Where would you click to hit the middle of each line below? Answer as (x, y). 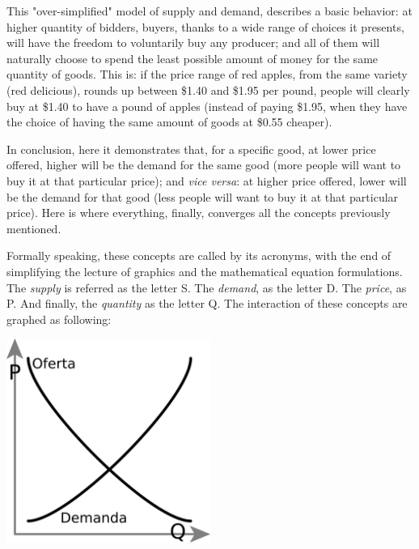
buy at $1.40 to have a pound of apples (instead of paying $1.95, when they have (207, 106)
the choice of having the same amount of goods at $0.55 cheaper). (169, 122)
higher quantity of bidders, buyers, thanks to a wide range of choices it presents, (205, 26)
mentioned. (34, 228)
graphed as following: (59, 319)
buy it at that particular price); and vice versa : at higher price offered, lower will (207, 180)
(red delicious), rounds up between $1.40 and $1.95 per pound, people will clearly (208, 89)
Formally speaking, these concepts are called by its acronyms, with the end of (199, 255)
